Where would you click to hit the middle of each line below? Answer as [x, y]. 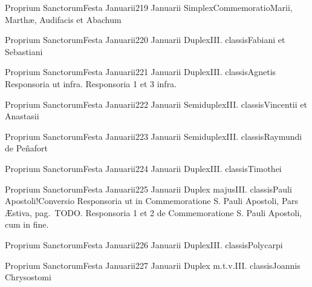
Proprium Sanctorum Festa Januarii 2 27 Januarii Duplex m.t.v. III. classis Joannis [153, 265]
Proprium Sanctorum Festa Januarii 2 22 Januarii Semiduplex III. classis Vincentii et [156, 104]
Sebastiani [24, 51]
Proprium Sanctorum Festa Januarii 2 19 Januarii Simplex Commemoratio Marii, [149, 7]
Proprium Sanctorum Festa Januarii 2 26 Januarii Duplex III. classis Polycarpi [144, 244]
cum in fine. [27, 224]
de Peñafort [27, 148]
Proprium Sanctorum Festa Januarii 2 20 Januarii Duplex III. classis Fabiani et [145, 40]
